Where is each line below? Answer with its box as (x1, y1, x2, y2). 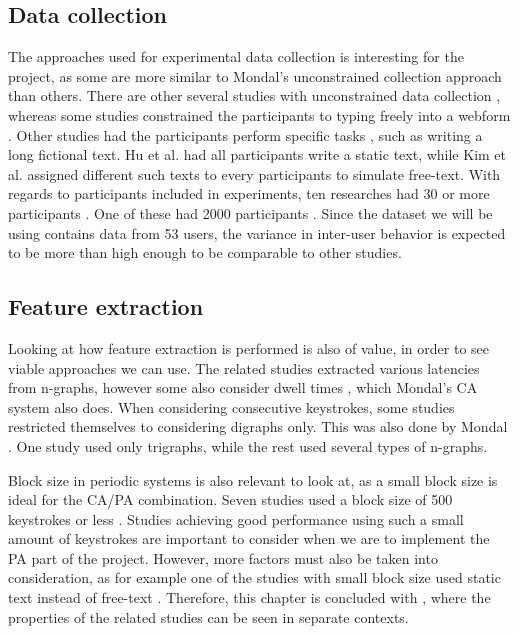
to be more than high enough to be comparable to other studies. (8, 242, 402, 263)
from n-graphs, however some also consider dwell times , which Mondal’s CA (8, 377, 478, 398)
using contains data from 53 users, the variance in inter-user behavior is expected (8, 222, 506, 243)
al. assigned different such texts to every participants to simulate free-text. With (8, 163, 501, 184)
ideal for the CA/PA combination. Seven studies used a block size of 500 (8, 489, 453, 510)
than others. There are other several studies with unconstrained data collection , (8, 85, 501, 106)
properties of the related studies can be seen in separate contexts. (8, 606, 409, 627)
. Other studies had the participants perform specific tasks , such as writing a (8, 124, 483, 145)
